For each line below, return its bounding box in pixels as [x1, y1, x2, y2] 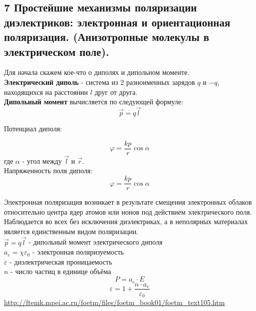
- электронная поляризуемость [32, 247, 124, 257]
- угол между [22, 155, 62, 166]
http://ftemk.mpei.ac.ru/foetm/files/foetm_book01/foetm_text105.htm [4, 297, 225, 308]
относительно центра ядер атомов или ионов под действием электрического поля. [4, 206, 252, 217]
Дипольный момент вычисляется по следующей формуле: [4, 96, 184, 107]
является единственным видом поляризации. [4, 226, 139, 236]
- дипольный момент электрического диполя [28, 237, 163, 247]
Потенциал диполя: [4, 123, 62, 133]
